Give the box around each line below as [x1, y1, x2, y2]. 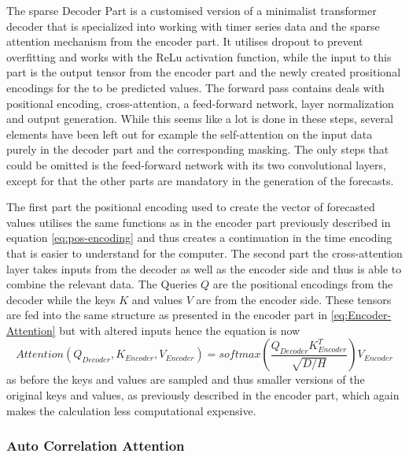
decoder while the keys [6, 291, 116, 307]
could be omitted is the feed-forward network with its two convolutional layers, [6, 156, 386, 173]
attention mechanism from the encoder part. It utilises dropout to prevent [6, 33, 363, 50]
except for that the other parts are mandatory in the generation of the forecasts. [6, 172, 394, 188]
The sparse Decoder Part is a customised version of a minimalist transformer [6, 2, 377, 18]
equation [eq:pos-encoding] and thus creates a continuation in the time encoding [6, 229, 392, 246]
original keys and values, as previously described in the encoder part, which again [6, 387, 400, 403]
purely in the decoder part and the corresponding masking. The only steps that [6, 141, 389, 158]
